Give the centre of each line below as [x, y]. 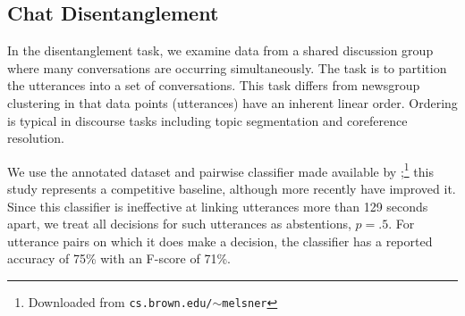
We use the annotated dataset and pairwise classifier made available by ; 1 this [220, 170]
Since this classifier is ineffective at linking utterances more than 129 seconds [218, 206]
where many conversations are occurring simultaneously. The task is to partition [227, 67]
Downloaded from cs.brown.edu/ [120, 301]
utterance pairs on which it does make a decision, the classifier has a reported [220, 241]
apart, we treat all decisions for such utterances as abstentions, [179, 224]
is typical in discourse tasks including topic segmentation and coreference [207, 120]
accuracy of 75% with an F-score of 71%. [119, 258]
